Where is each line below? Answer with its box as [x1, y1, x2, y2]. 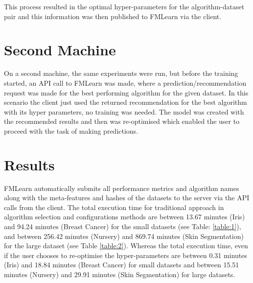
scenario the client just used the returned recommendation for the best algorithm [4, 97, 247, 107]
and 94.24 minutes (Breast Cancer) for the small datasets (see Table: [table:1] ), [4, 221, 241, 231]
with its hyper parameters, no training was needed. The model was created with [4, 106, 244, 117]
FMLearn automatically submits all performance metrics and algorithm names [4, 183, 239, 193]
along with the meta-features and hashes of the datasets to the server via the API [4, 192, 250, 203]
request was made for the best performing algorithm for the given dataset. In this [4, 87, 249, 97]
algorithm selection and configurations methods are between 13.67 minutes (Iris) [4, 212, 245, 222]
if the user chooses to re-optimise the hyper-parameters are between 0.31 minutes [4, 250, 247, 260]
